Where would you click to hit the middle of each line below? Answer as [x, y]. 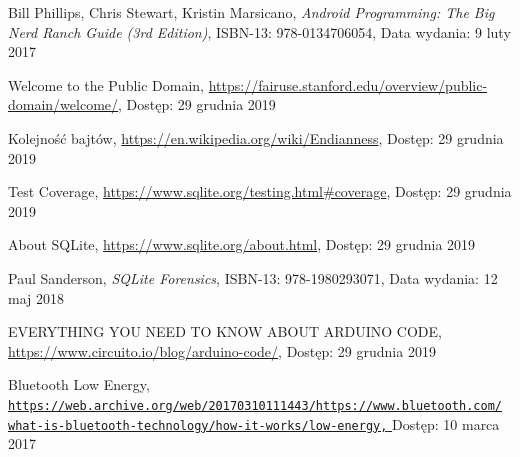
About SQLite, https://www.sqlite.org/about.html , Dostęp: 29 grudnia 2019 [242, 244]
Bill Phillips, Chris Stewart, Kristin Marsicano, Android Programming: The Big [251, 12]
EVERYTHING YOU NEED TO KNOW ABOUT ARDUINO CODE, [225, 331]
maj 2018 [36, 297]
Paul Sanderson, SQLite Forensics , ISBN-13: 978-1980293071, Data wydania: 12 [253, 277]
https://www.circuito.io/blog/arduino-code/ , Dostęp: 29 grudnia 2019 [222, 350]
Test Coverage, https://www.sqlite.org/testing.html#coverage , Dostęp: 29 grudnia [260, 191]
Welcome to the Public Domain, [106, 84]
